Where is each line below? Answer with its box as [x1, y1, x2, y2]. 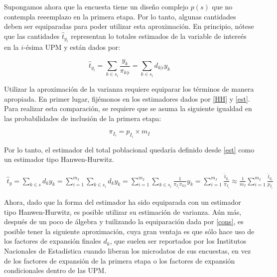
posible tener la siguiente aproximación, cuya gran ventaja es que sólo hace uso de [4, 226, 255, 236]
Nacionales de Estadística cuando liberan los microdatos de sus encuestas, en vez [4, 246, 251, 256]
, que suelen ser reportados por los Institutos [110, 236, 247, 246]
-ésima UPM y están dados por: [23, 42, 121, 52]
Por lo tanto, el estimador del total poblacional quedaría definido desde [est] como [4, 144, 255, 154]
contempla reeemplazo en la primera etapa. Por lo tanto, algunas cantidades [4, 11, 236, 21]
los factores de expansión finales [4, 236, 101, 246]
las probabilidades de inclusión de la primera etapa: [4, 113, 161, 123]
